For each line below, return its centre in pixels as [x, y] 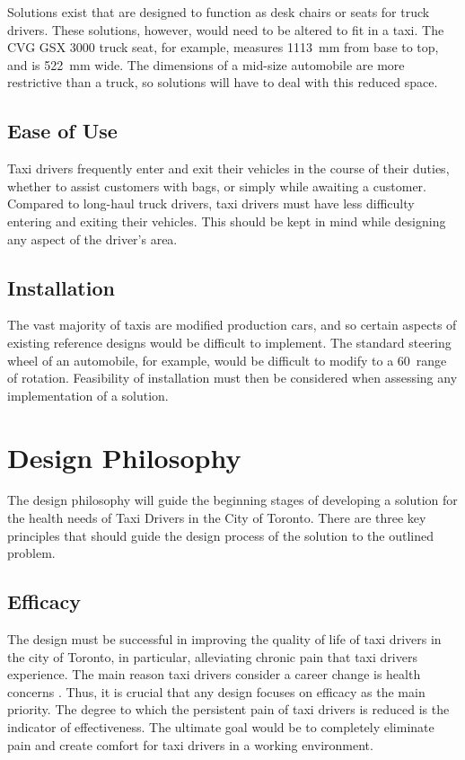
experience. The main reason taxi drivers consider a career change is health [214, 674]
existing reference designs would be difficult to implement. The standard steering [229, 342]
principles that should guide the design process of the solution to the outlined [221, 535]
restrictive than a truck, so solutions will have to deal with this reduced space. [223, 82]
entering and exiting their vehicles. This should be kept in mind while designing [227, 221]
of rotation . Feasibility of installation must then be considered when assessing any [232, 378]
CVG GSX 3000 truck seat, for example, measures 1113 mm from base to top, [223, 47]
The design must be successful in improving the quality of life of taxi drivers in [224, 639]
